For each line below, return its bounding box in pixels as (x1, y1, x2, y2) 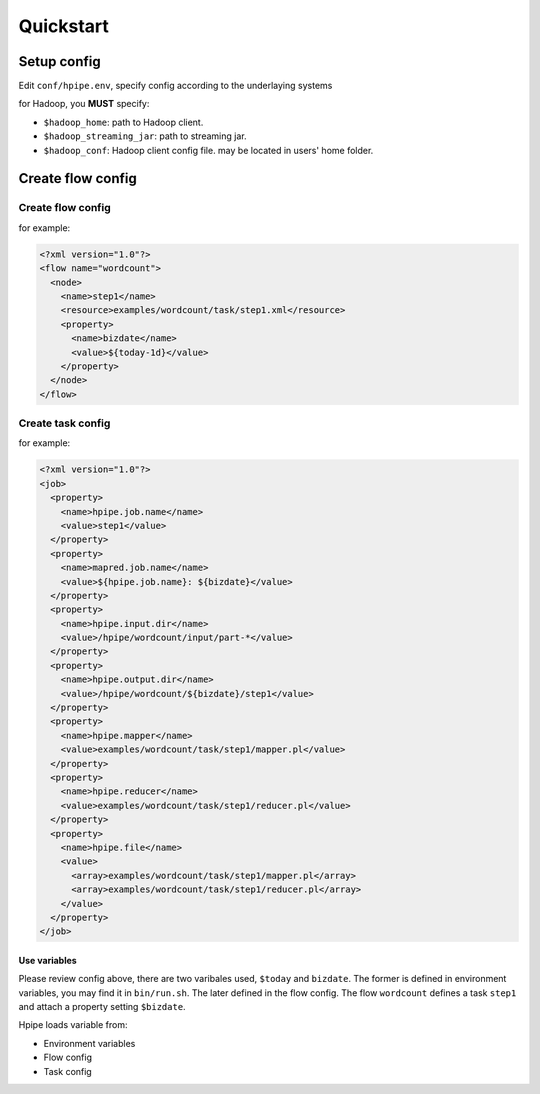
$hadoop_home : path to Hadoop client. (43, 116, 204, 128)
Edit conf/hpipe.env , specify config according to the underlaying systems (18, 80, 333, 92)
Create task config (18, 416, 111, 430)
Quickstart (18, 15, 110, 37)
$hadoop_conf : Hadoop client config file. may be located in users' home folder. (43, 144, 374, 156)
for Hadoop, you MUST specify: (18, 98, 150, 110)
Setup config (18, 53, 102, 70)
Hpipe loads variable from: (18, 1019, 129, 1031)
